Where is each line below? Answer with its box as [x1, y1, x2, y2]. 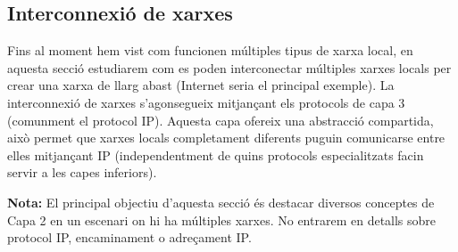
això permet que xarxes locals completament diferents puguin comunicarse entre [7, 128, 446, 147]
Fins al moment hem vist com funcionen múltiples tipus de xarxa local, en [7, 41, 413, 60]
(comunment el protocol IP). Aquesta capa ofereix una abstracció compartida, [7, 110, 434, 129]
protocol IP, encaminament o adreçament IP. [7, 228, 252, 247]
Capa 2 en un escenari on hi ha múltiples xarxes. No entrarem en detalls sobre [7, 210, 437, 229]
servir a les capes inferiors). [7, 163, 157, 182]
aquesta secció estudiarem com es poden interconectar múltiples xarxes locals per [7, 58, 452, 77]
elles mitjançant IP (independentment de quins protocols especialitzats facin [7, 145, 424, 164]
